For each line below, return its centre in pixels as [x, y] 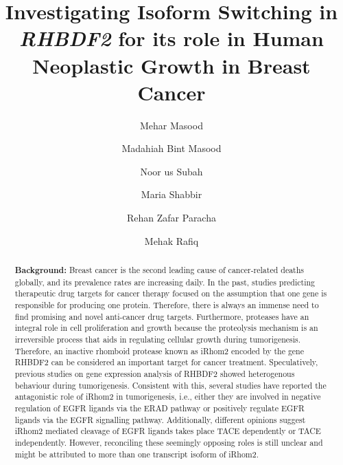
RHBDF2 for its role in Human [171, 39]
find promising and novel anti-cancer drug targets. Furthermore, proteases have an [162, 316]
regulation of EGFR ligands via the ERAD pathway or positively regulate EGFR [159, 408]
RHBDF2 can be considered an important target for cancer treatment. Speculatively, [166, 362]
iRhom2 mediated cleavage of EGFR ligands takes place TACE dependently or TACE [168, 431]
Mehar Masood [171, 125]
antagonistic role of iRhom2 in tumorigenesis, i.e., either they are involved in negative [168, 397]
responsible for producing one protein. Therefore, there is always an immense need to [167, 305]
